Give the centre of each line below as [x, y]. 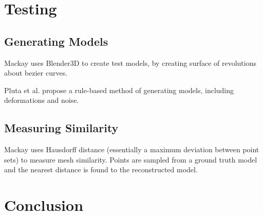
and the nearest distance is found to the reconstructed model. [101, 169]
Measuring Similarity [61, 128]
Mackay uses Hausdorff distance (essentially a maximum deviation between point [132, 149]
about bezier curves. [36, 73]
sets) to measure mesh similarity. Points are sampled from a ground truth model [131, 159]
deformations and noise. [42, 100]
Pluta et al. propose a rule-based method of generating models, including [119, 90]
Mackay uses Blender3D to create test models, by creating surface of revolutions [130, 62]
